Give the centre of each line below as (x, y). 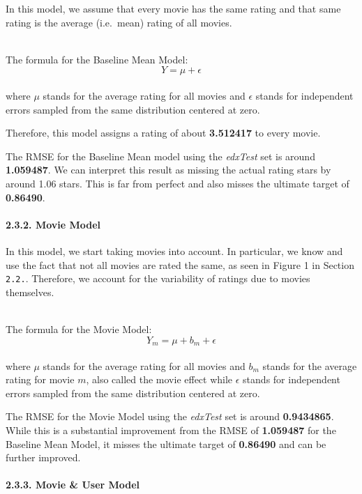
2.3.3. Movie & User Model (73, 485)
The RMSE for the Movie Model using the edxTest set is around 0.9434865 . (170, 416)
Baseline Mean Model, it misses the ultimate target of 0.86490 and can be (166, 443)
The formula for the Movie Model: (79, 329)
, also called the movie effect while (159, 379)
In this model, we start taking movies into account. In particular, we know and (174, 250)
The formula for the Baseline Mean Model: (97, 59)
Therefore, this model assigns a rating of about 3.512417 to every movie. (163, 133)
